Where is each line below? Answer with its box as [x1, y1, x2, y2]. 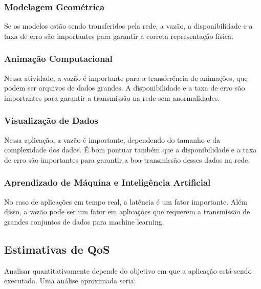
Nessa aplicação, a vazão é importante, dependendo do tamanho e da [4, 134, 221, 145]
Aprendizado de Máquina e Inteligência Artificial [4, 176, 211, 189]
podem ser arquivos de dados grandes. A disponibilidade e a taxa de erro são [4, 82, 245, 93]
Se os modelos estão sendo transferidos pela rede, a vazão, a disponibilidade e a [4, 20, 253, 31]
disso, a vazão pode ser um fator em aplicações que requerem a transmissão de [4, 206, 250, 217]
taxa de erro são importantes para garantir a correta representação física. [4, 30, 233, 41]
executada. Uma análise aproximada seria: [4, 275, 136, 286]
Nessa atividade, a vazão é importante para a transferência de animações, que [4, 72, 248, 83]
